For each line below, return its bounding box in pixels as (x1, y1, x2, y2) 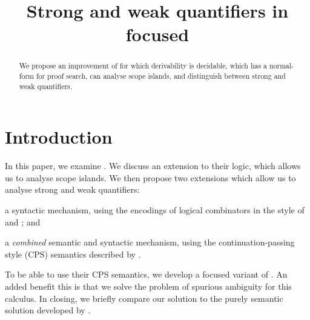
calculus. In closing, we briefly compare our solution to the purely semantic (5, 292, 283, 304)
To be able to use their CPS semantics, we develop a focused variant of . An (5, 268, 288, 281)
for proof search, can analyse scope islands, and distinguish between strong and (36, 71, 286, 81)
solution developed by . (5, 304, 91, 316)
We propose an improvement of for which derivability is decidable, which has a (19, 61, 268, 71)
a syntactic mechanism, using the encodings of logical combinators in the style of (5, 204, 305, 216)
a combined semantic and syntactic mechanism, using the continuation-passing (5, 236, 295, 248)
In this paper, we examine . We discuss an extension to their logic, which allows (5, 159, 301, 172)
